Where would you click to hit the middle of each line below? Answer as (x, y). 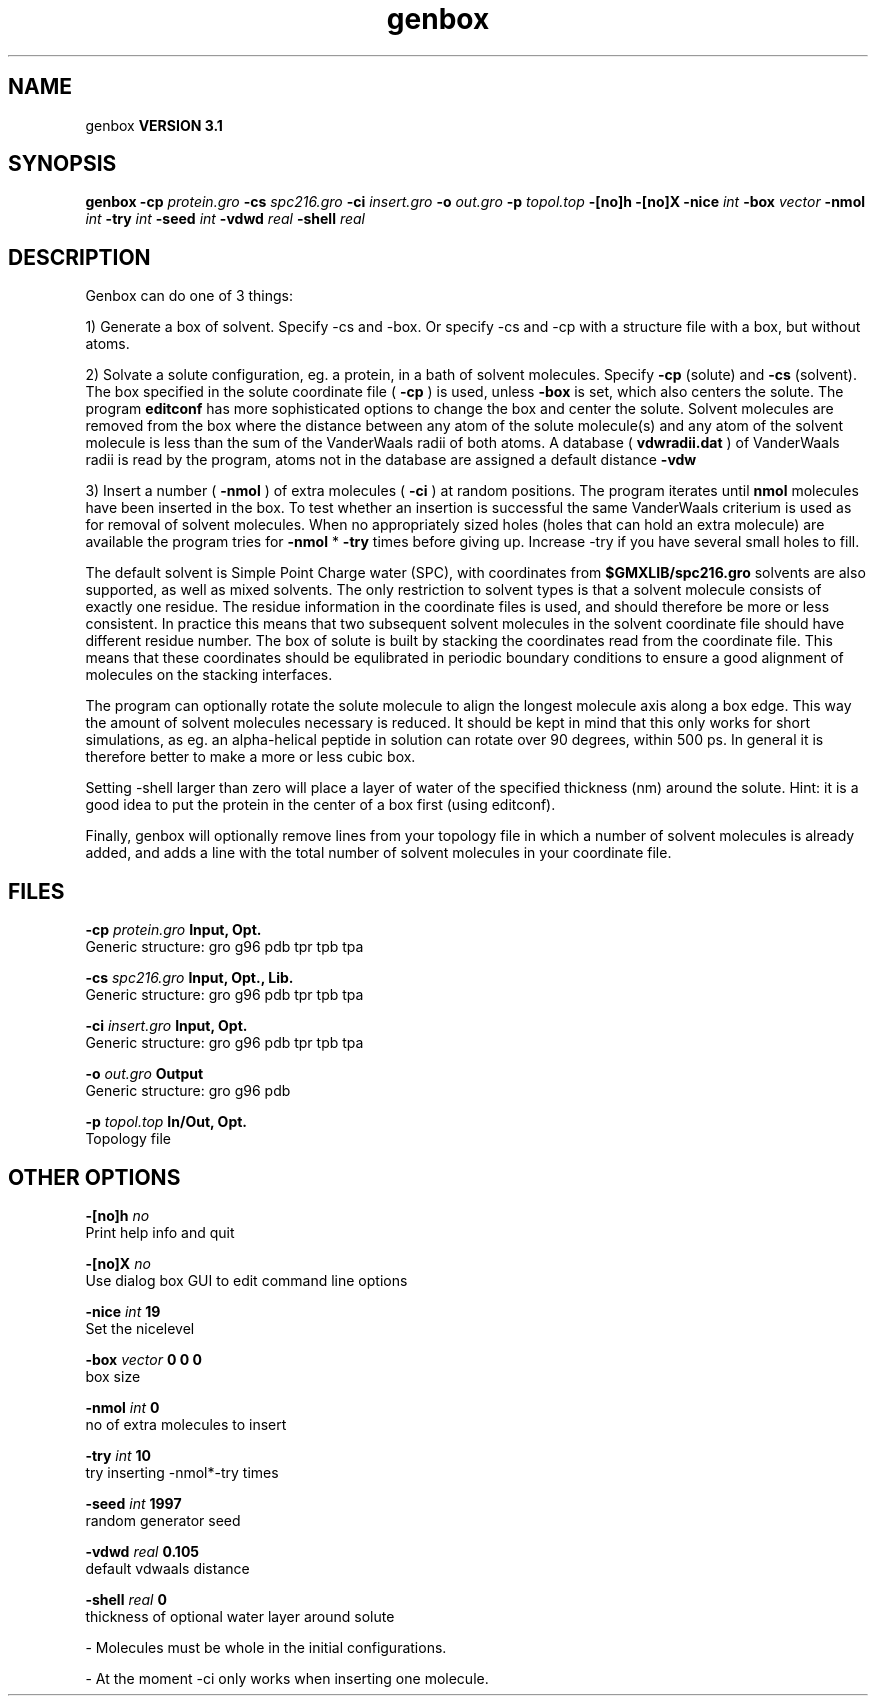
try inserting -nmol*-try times (182, 1472)
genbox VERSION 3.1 (154, 125)
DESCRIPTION (79, 257)
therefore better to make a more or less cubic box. (250, 757)
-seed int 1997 (133, 1503)
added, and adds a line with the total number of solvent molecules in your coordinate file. (378, 853)
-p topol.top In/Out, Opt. (166, 1122)
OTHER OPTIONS (94, 1177)
